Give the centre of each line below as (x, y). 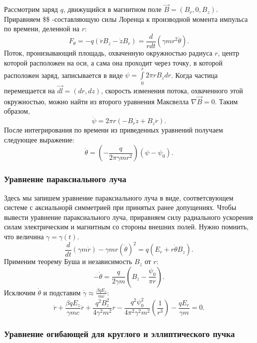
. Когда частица (194, 75)
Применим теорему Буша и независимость (68, 261)
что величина (24, 236)
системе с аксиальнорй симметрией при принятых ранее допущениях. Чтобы (120, 207)
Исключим (20, 292)
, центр (228, 53)
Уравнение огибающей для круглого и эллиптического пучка (120, 334)
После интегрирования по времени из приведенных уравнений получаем (114, 130)
